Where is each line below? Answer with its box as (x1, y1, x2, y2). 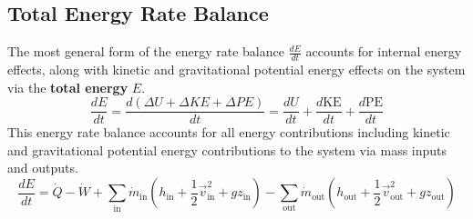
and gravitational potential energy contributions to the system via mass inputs (7, 140, 447, 159)
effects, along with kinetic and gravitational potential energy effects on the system (7, 60, 466, 79)
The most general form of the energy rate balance (7, 42, 284, 61)
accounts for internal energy (305, 42, 462, 61)
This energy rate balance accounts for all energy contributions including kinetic (7, 123, 450, 142)
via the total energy (7, 77, 129, 96)
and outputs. (7, 158, 78, 177)
